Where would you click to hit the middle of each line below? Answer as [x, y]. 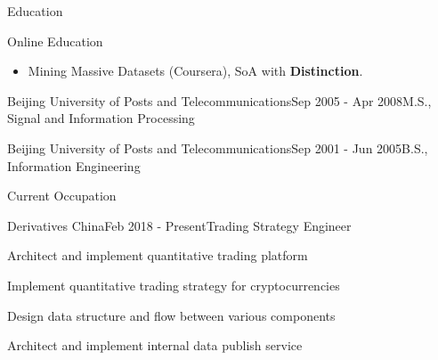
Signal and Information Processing [101, 118]
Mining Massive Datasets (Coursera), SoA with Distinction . [195, 71]
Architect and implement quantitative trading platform [158, 255]
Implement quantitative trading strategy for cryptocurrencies [174, 285]
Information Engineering [74, 165]
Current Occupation [62, 196]
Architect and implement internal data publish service [155, 345]
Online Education [55, 41]
